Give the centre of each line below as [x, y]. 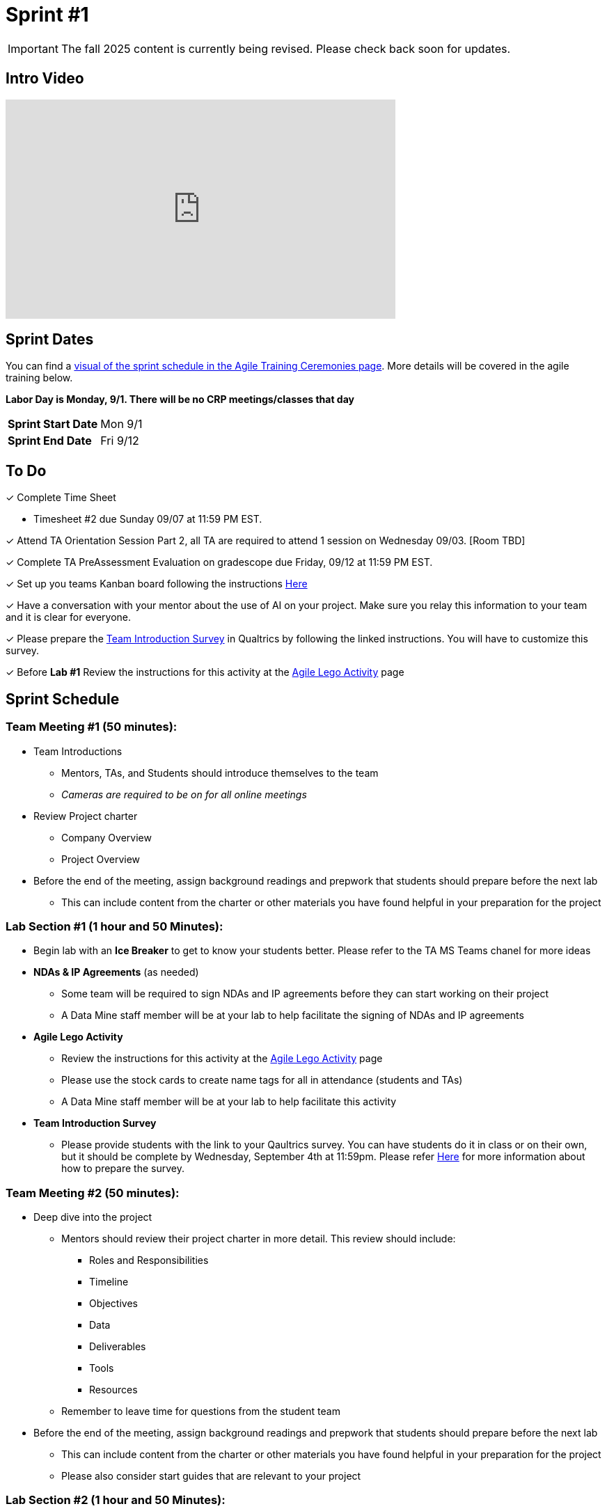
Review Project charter [86, 816]
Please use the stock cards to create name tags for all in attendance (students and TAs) [262, 1080]
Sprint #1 [47, 15]
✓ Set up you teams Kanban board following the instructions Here [157, 584]
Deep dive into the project [93, 1217]
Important [33, 48]
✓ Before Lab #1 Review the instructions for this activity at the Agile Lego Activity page [205, 672]
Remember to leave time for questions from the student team [201, 1411]
